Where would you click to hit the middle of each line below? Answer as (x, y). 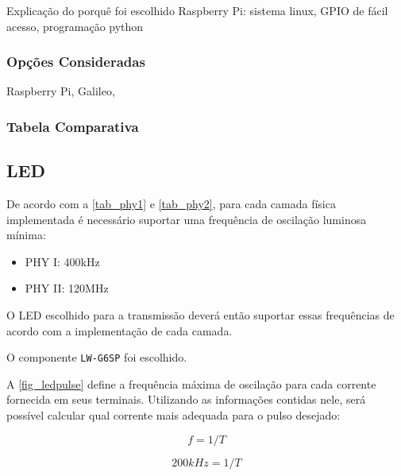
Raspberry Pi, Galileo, (61, 91)
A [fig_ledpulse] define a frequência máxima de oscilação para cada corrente (191, 383)
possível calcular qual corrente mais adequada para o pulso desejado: (174, 415)
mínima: (26, 235)
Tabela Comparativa (73, 126)
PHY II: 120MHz (67, 288)
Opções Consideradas (76, 62)
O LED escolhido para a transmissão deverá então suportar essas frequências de (200, 315)
